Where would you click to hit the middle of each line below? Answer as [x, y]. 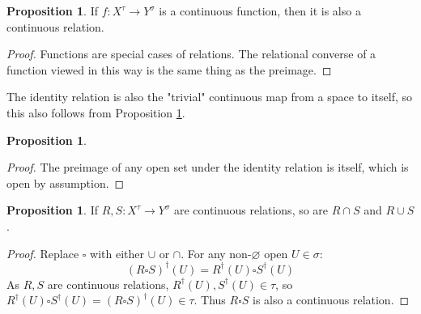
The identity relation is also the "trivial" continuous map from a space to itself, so [210, 97]
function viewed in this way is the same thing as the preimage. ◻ [169, 69]
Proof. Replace [43, 253]
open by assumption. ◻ [66, 182]
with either [117, 253]
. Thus [210, 300]
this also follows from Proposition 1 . [96, 112]
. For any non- [216, 253]
